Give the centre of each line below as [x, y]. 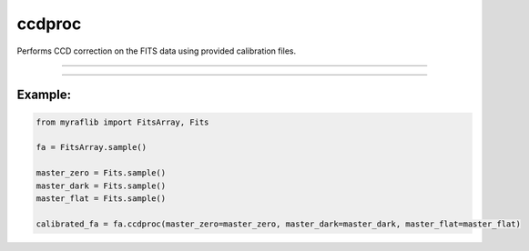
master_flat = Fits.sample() [101, 198]
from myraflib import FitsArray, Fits [122, 122]
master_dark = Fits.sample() [101, 186]
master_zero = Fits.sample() [101, 173]
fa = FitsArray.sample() [92, 147]
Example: [44, 95]
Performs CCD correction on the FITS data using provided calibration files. [157, 51]
